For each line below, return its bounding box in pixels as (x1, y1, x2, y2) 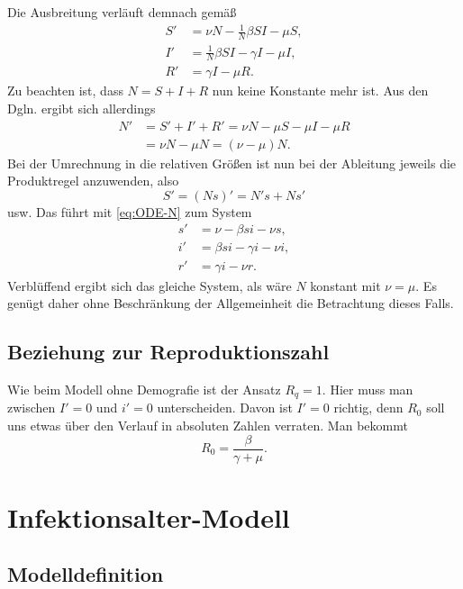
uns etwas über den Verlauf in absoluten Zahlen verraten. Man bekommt (7, 415, 408, 434)
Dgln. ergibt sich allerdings (7, 98, 156, 117)
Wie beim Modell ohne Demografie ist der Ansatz (7, 379, 281, 398)
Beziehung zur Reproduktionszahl (7, 338, 330, 366)
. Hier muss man (322, 379, 413, 398)
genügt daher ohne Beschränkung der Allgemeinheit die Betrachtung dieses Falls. (7, 294, 454, 313)
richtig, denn (333, 398, 404, 417)
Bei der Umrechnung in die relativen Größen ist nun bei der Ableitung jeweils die (7, 153, 457, 172)
